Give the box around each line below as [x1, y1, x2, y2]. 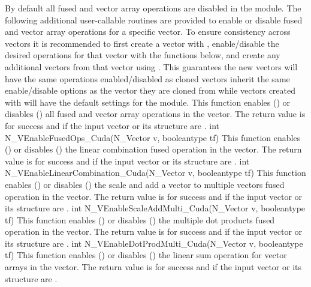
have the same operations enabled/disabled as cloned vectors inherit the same [5, 72, 290, 85]
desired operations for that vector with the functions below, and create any [5, 49, 280, 61]
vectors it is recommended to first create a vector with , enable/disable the [5, 37, 279, 49]
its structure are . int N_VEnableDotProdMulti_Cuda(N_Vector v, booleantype [5, 237, 303, 249]
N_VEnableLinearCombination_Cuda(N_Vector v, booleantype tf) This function [5, 166, 306, 179]
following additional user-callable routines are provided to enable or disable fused [5, 13, 303, 26]
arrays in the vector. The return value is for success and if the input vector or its [5, 261, 302, 273]
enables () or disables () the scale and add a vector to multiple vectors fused [5, 178, 285, 190]
